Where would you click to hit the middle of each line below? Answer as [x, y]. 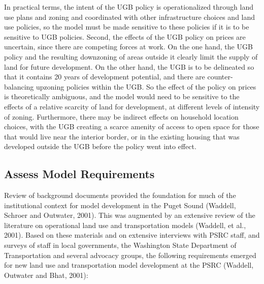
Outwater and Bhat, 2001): [46, 275]
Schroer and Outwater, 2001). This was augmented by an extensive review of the [130, 215]
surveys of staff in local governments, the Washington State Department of [120, 245]
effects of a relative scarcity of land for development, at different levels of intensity [132, 106]
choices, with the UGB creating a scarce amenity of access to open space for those [132, 126]
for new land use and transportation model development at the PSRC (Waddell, [129, 265]
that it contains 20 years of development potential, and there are [105, 77]
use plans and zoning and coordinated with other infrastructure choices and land [130, 17]
